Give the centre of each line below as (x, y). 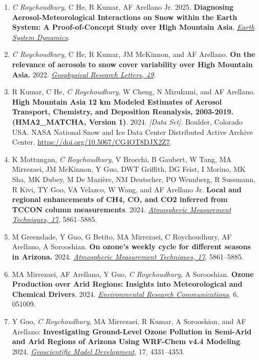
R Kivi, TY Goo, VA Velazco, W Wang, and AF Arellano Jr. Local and (127, 189)
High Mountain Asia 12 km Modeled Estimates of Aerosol (117, 101)
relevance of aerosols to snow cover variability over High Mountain (132, 64)
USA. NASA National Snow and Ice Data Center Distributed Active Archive (132, 132)
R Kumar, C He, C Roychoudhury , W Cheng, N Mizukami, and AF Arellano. (134, 92)
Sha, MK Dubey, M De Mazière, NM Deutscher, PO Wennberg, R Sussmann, (134, 179)
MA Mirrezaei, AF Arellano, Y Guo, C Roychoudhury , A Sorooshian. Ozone (133, 274)
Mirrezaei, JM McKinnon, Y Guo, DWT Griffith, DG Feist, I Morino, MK (129, 169)
